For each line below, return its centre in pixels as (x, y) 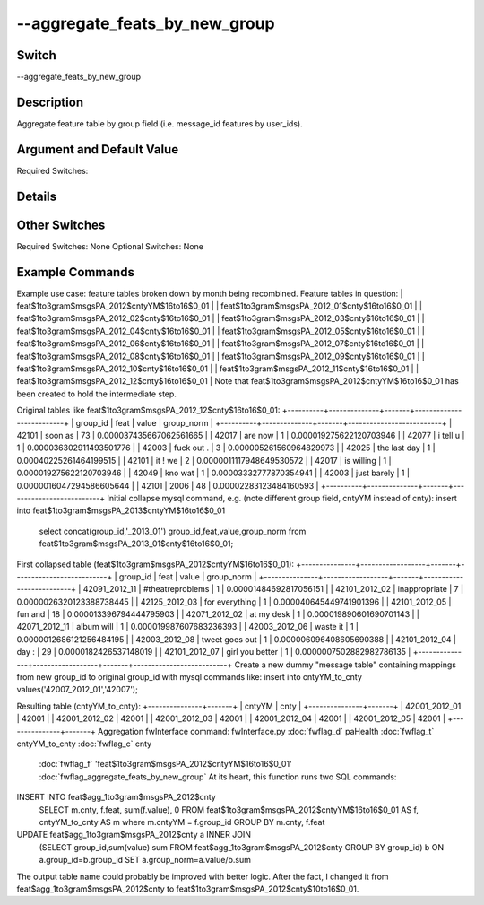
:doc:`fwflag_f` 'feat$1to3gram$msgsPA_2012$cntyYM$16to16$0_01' (166, 764)
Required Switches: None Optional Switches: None (110, 246)
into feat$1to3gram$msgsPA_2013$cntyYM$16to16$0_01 (121, 510)
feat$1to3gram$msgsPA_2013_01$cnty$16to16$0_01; (136, 544)
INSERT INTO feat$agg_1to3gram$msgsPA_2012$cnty (117, 797)
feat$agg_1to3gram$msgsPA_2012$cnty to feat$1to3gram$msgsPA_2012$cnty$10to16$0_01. (188, 889)
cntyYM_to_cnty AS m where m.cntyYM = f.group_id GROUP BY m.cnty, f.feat (182, 822)
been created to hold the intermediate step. (96, 394)
